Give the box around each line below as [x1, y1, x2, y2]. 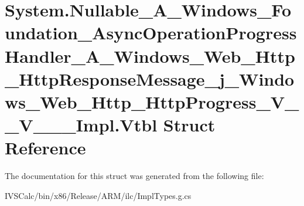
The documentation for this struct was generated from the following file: [5, 170, 264, 182]
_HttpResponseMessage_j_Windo [5, 66, 295, 90]
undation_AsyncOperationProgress [5, 21, 297, 45]
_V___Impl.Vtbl [5, 113, 158, 137]
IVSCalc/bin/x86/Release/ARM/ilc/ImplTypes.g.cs [5, 189, 192, 201]
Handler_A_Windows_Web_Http [5, 43, 295, 67]
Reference [5, 136, 86, 160]
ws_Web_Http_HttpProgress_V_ [5, 89, 299, 113]
